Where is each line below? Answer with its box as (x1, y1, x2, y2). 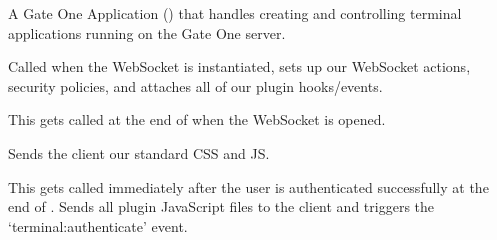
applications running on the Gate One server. (8, 22, 286, 43)
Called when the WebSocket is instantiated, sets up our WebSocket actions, (8, 56, 471, 77)
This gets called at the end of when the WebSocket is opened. (8, 109, 386, 130)
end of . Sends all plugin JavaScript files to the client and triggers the (8, 196, 435, 217)
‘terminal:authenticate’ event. (8, 215, 188, 236)
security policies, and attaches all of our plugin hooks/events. (8, 75, 383, 96)
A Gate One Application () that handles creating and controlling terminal (8, 3, 462, 23)
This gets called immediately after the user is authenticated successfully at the (8, 176, 489, 197)
